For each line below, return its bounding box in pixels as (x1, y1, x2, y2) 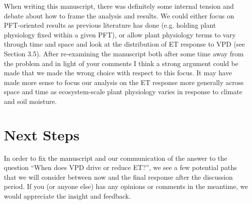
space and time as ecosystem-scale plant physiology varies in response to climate (4, 86, 242, 97)
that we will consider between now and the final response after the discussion (4, 171, 233, 182)
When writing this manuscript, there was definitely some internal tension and (4, 1, 234, 11)
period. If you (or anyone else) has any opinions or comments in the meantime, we (4, 181, 248, 191)
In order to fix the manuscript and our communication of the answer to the (4, 153, 227, 163)
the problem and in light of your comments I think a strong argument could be (4, 58, 238, 68)
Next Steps (4, 124, 79, 144)
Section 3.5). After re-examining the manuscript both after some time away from (4, 48, 244, 58)
